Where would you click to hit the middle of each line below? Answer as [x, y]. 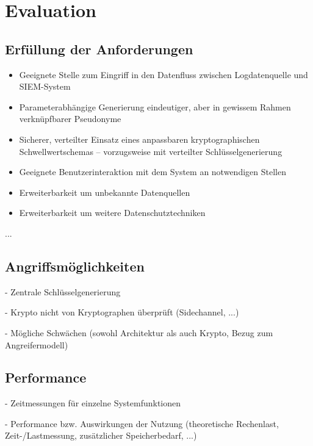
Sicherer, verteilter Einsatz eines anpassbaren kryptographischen [139, 139]
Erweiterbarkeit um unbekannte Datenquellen [105, 192]
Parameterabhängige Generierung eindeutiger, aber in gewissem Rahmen [155, 106]
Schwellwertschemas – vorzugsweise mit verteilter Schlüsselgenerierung [151, 151]
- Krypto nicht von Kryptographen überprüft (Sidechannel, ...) [122, 312]
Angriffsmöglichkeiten [75, 266]
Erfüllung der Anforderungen [99, 49]
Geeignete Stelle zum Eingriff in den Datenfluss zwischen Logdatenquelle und [164, 74]
